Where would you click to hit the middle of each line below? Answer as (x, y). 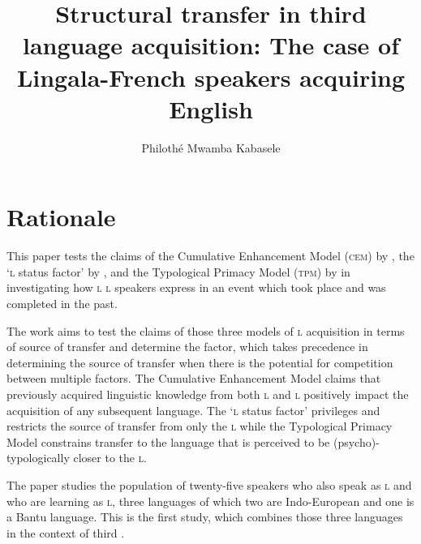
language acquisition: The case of (211, 45)
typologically (38, 458)
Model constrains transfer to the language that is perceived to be (168, 441)
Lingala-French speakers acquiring (211, 77)
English (211, 108)
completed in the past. (62, 303)
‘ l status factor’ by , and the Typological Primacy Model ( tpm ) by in (178, 271)
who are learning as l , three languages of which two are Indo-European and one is (210, 501)
